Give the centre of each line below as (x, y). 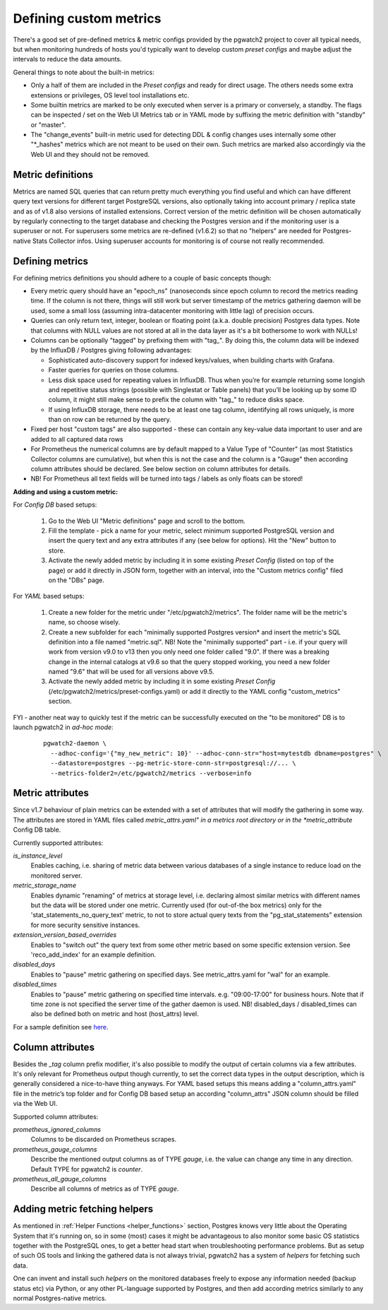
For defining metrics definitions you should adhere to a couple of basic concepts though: (142, 278)
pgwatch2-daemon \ (75, 743)
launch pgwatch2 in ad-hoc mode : (63, 727)
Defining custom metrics (87, 18)
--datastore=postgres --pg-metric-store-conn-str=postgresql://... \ (173, 763)
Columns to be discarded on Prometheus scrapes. (103, 1139)
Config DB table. (37, 830)
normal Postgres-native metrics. (60, 1298)
